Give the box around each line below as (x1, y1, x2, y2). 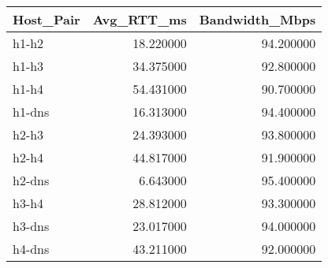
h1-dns (13, 102, 50, 121)
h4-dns (13, 240, 50, 258)
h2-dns (13, 171, 50, 189)
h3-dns (13, 217, 50, 235)
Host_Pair (13, 10, 80, 28)
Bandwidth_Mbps (199, 10, 316, 28)
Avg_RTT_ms (92, 10, 187, 28)
